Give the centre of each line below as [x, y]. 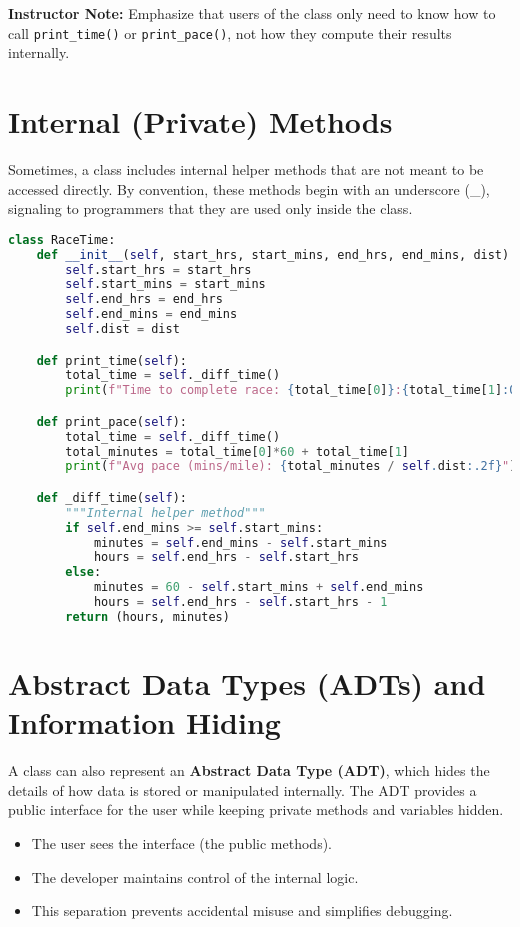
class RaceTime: [62, 239]
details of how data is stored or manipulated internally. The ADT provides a [242, 789]
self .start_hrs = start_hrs [158, 269]
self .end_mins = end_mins [151, 314]
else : [83, 572]
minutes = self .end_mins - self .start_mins [240, 542]
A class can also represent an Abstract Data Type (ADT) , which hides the [249, 770]
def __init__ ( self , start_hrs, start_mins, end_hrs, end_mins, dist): [276, 254]
